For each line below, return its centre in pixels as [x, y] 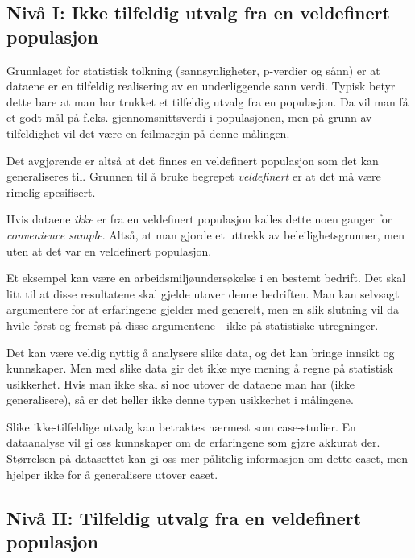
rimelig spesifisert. [51, 192]
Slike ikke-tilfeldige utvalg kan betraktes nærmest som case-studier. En [181, 426]
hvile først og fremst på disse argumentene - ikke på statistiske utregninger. [193, 325]
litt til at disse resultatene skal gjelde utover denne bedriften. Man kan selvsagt [203, 293]
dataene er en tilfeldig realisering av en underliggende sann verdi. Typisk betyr [201, 86]
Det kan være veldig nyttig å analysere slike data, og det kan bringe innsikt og [201, 352]
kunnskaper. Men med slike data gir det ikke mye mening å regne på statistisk [200, 368]
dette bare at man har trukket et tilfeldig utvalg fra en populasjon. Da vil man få [207, 101]
